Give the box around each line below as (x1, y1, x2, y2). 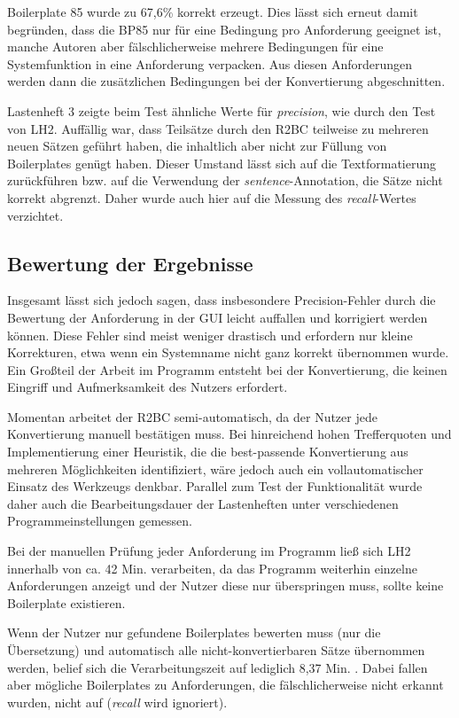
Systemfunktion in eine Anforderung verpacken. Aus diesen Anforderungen (7, 54, 413, 73)
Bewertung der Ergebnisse (7, 249, 253, 277)
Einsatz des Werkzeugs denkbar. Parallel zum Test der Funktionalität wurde (7, 477, 423, 496)
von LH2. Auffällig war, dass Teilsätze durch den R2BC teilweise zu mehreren (7, 119, 429, 137)
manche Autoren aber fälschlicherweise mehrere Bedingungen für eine (7, 37, 384, 56)
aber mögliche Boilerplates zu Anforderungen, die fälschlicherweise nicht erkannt (7, 675, 444, 694)
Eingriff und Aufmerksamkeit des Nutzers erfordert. (7, 378, 288, 396)
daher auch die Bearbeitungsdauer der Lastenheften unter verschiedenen (7, 494, 399, 512)
